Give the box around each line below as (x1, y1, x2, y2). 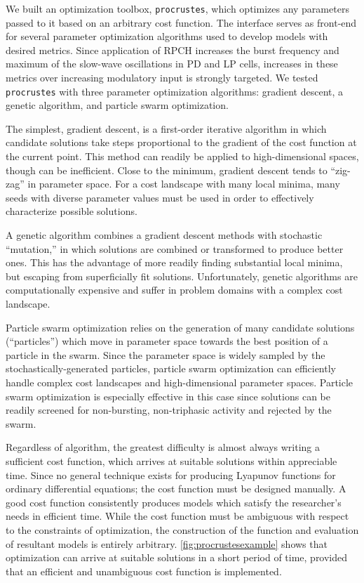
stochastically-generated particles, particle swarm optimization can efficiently (6, 361, 336, 376)
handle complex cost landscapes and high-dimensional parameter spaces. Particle (6, 374, 353, 389)
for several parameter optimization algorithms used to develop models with (6, 29, 328, 44)
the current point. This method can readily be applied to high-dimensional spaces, (6, 149, 359, 164)
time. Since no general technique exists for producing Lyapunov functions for (6, 467, 336, 482)
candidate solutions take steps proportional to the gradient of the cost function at (6, 135, 357, 150)
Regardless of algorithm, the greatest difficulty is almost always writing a (6, 440, 320, 454)
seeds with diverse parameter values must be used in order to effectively (6, 190, 314, 204)
